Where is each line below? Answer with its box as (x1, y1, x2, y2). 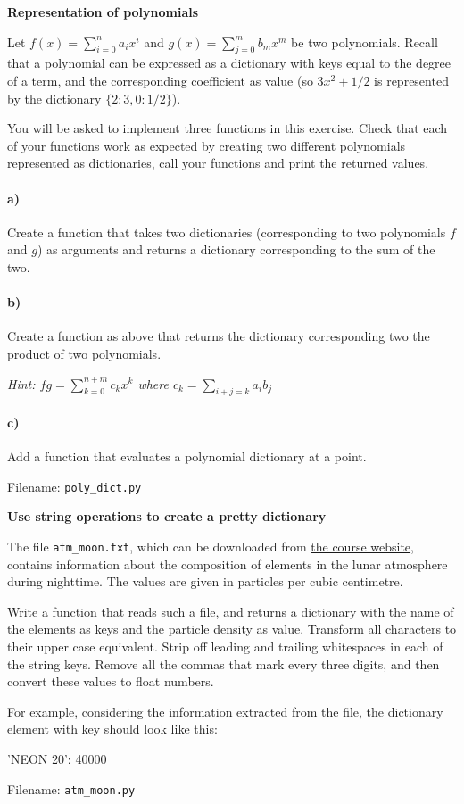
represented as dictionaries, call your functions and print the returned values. (7, 153, 429, 172)
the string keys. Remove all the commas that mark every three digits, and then (7, 654, 440, 673)
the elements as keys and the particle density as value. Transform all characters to (7, 619, 457, 638)
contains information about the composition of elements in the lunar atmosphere (7, 554, 448, 573)
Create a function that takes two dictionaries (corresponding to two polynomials (7, 222, 446, 241)
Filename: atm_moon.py (7, 779, 136, 798)
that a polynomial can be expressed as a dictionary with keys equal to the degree (7, 54, 452, 72)
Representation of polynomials (7, 3, 199, 21)
